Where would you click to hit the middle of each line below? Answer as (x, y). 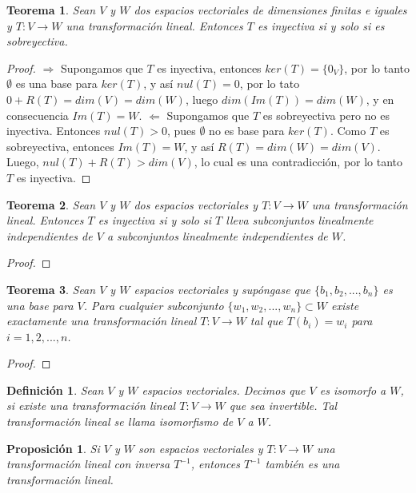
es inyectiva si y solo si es (321, 25)
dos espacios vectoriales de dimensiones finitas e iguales (270, 10)
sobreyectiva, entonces (60, 146)
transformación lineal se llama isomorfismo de (120, 421)
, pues (181, 131)
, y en (380, 99)
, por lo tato (270, 83)
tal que (266, 321)
